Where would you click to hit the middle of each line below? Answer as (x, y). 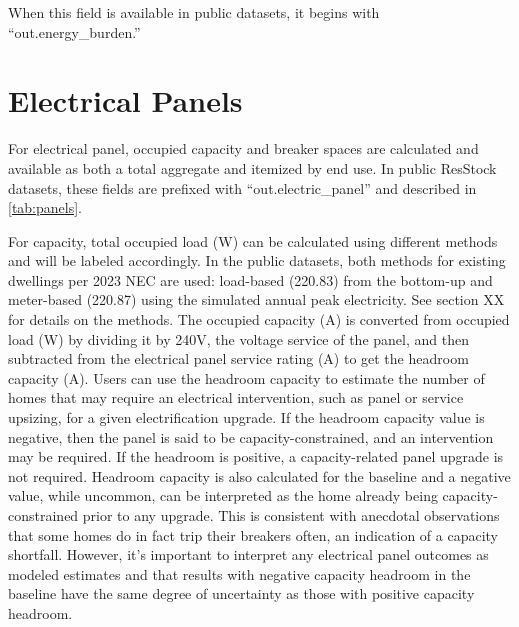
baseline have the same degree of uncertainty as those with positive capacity (241, 593)
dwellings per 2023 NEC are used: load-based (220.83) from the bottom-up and (250, 279)
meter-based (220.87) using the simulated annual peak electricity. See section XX (256, 299)
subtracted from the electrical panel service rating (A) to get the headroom (238, 358)
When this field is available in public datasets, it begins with (194, 12)
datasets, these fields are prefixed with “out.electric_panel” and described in (242, 187)
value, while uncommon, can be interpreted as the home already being (223, 495)
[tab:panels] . (45, 207)
